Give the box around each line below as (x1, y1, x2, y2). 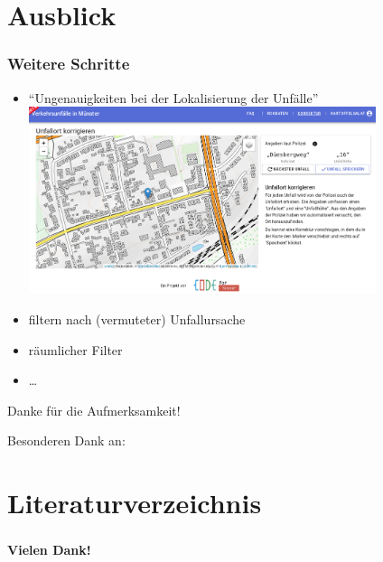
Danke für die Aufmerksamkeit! (7, 400, 181, 419)
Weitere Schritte (7, 52, 130, 75)
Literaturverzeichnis (7, 484, 262, 521)
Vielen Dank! (7, 540, 91, 559)
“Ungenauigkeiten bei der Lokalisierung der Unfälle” (28, 88, 319, 107)
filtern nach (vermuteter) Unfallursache (28, 310, 246, 329)
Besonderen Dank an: (7, 431, 126, 450)
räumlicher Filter (28, 340, 123, 359)
